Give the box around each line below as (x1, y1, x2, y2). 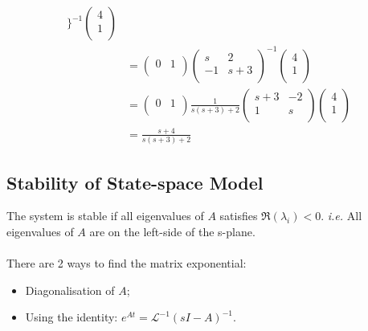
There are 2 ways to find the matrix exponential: (6, 255, 247, 272)
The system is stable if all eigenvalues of (6, 207, 204, 224)
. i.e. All (321, 207, 362, 224)
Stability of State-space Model (6, 170, 264, 194)
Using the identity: (25, 309, 118, 325)
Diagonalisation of (25, 281, 115, 298)
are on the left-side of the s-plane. (89, 223, 256, 240)
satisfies (219, 207, 258, 224)
